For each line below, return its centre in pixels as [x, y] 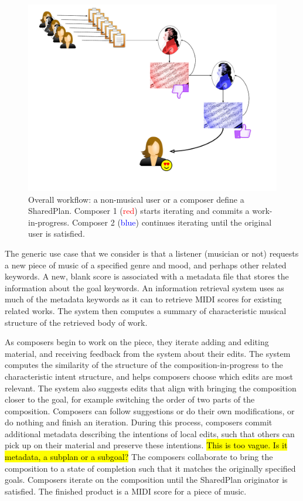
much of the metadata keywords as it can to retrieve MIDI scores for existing [143, 299]
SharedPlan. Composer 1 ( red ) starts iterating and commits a [139, 211]
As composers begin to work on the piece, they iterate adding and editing [137, 342]
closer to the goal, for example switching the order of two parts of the [130, 399]
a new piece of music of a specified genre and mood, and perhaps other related [146, 265]
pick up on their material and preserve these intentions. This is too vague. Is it [146, 445]
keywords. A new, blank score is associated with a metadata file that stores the [147, 276]
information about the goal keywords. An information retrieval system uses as [144, 287]
